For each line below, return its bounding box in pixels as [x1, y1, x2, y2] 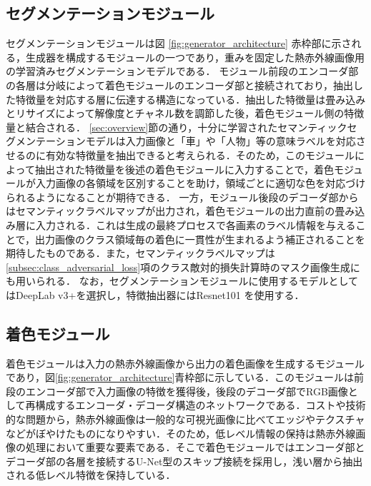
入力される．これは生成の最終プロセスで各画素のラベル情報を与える [35, 217, 356, 232]
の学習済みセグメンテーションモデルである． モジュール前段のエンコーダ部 [6, 64, 359, 79]
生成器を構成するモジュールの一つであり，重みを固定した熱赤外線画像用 [25, 49, 365, 64]
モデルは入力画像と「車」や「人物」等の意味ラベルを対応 [85, 133, 356, 148]
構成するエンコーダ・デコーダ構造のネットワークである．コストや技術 [35, 398, 366, 412]
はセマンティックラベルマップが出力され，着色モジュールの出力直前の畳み [6, 203, 355, 218]
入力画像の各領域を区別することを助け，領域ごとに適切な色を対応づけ [35, 176, 366, 191]
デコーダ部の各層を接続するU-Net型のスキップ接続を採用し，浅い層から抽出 [6, 453, 363, 468]
